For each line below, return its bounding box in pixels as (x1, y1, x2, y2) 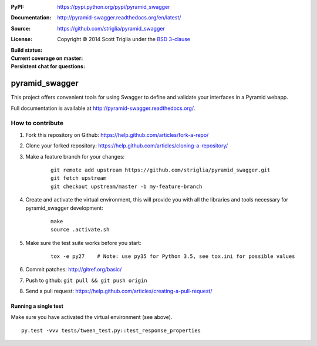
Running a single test (11, 303, 64, 310)
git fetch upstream (50, 175, 107, 182)
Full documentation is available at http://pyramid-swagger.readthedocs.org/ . (11, 105, 195, 112)
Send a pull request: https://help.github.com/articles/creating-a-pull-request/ (25, 288, 213, 295)
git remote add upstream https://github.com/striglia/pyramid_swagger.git (50, 166, 271, 173)
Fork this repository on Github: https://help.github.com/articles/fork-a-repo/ (25, 131, 209, 138)
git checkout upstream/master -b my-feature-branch (50, 183, 203, 190)
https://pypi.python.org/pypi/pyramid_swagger (57, 4, 170, 10)
